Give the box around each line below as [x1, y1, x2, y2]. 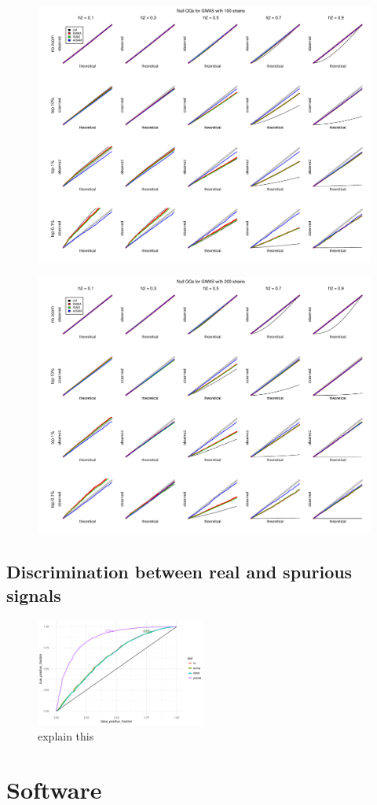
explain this [38, 727, 94, 744]
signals [6, 582, 61, 607]
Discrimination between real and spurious [6, 559, 353, 584]
